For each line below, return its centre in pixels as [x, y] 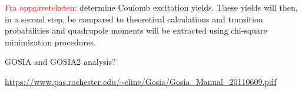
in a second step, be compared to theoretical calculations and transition [134, 19]
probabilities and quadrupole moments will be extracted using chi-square [136, 30]
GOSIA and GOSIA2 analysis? [60, 62]
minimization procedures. [50, 42]
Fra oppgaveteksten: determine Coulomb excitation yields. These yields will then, [151, 7]
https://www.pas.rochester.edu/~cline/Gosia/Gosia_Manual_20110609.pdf [141, 81]
